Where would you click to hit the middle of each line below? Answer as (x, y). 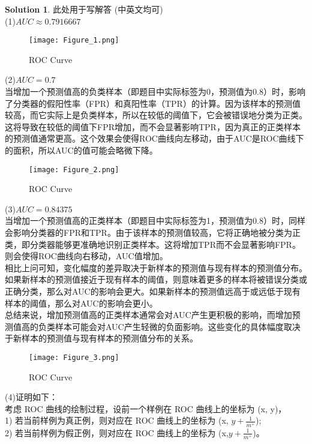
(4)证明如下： (31, 397)
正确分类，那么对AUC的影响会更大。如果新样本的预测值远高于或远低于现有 (153, 291)
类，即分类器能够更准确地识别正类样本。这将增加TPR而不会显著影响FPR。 (153, 244)
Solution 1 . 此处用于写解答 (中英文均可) (84, 9)
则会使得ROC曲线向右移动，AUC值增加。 (86, 256)
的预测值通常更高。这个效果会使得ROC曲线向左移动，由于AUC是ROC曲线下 (154, 138)
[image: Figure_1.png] (74, 40)
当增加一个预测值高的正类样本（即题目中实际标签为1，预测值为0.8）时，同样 (155, 220)
